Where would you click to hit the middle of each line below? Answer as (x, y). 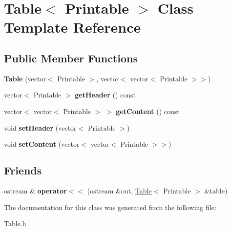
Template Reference (73, 27)
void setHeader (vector (40, 127)
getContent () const (148, 111)
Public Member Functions (71, 58)
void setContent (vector (42, 144)
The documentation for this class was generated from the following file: (110, 207)
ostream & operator (35, 190)
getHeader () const (105, 95)
